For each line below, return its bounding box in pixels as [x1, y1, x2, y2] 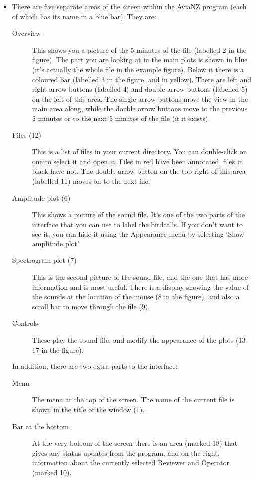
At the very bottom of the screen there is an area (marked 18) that [32, 438, 238, 448]
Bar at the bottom [12, 421, 69, 431]
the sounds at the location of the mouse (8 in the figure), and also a [32, 291, 240, 302]
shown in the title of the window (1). [32, 404, 145, 414]
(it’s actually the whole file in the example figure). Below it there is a [32, 64, 244, 74]
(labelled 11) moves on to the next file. [32, 175, 150, 186]
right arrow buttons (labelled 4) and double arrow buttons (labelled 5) [32, 84, 248, 94]
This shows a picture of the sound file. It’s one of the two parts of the [32, 209, 245, 220]
